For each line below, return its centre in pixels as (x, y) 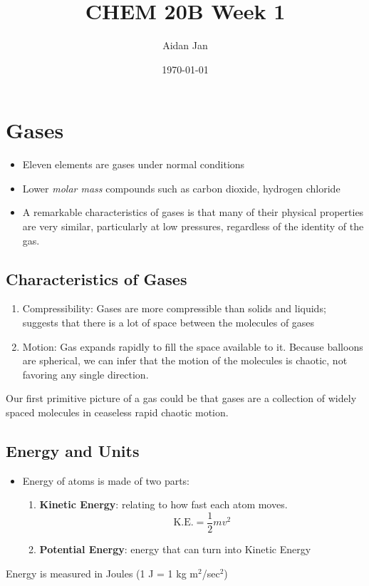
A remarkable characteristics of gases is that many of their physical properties (193, 212)
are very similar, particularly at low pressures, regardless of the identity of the (193, 226)
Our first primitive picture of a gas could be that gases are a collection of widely (181, 398)
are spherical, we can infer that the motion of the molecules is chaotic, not (185, 360)
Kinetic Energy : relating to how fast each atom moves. (163, 504)
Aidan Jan (185, 45)
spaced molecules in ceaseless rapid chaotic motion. (117, 412)
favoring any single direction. (85, 374)
